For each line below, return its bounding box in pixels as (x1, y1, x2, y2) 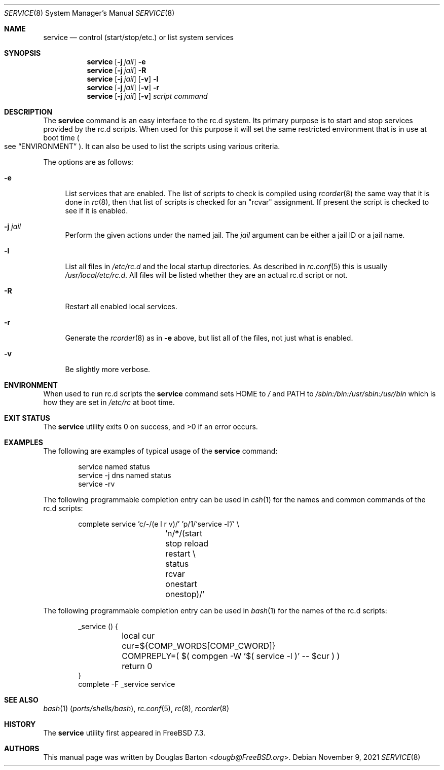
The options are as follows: (43, 158, 133, 166)
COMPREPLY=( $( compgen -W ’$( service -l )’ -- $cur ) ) (122, 651, 340, 661)
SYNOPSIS (4, 49, 41, 57)
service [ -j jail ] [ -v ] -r (87, 83, 160, 92)
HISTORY (4, 720, 36, 728)
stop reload (165, 538, 209, 548)
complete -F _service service (78, 680, 175, 688)
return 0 (122, 661, 153, 671)
